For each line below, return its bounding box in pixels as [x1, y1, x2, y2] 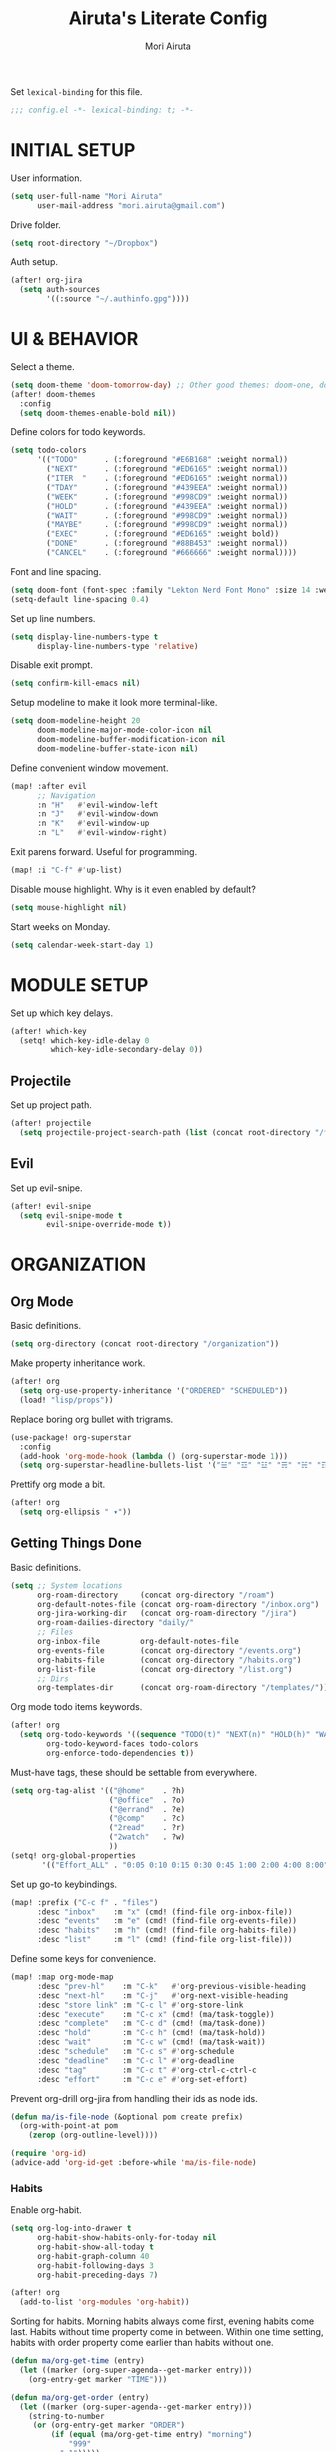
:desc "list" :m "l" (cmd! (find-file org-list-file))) [36, 1935, 293, 1945]
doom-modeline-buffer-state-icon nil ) [36, 743, 199, 754]
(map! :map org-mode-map [10, 1972, 114, 1982]
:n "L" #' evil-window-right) [36, 828, 168, 838]
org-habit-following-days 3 [36, 2260, 155, 2271]
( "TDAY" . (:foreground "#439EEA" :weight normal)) [46, 482, 288, 492]
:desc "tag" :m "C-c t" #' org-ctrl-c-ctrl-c [36, 2065, 257, 2075]
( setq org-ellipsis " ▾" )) [19, 1507, 132, 1517]
